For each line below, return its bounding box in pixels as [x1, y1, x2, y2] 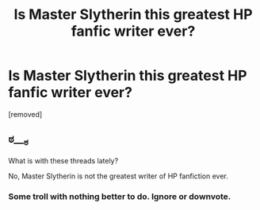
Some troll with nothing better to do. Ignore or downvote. [8, 191, 231, 202]
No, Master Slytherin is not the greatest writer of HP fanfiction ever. [8, 171, 228, 181]
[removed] [8, 109, 43, 119]
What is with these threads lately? [8, 156, 119, 165]
